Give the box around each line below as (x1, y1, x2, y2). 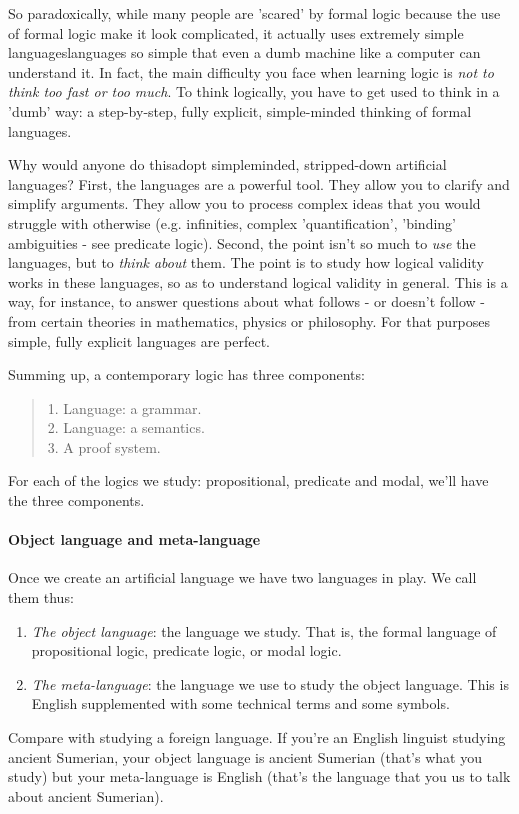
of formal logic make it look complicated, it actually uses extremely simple (8, 22, 464, 43)
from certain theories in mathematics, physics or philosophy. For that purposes (8, 310, 491, 331)
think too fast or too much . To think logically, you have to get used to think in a (8, 81, 500, 102)
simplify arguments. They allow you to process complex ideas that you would (8, 193, 481, 214)
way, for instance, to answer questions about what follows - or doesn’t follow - (8, 291, 485, 312)
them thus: (8, 587, 74, 608)
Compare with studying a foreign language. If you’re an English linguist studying (8, 727, 506, 748)
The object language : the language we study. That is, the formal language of (31, 620, 497, 641)
